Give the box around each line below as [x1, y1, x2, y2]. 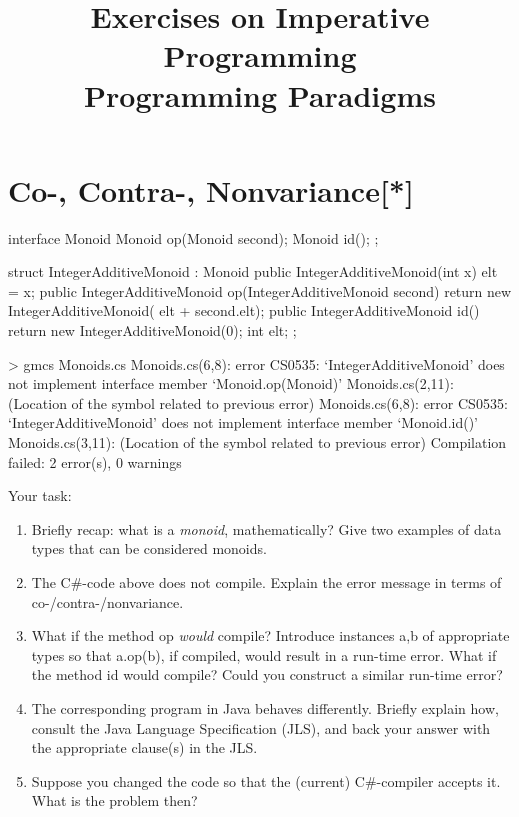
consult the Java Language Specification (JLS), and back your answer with [31, 717, 491, 738]
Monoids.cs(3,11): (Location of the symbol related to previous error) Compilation [8, 432, 507, 453]
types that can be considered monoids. [31, 538, 267, 559]
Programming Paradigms [84, 74, 436, 115]
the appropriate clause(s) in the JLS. [31, 737, 258, 758]
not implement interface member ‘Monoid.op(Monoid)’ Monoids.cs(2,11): [8, 373, 454, 394]
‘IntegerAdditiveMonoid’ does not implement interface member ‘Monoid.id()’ [8, 412, 479, 433]
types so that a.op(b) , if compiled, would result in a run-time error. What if [31, 644, 497, 665]
